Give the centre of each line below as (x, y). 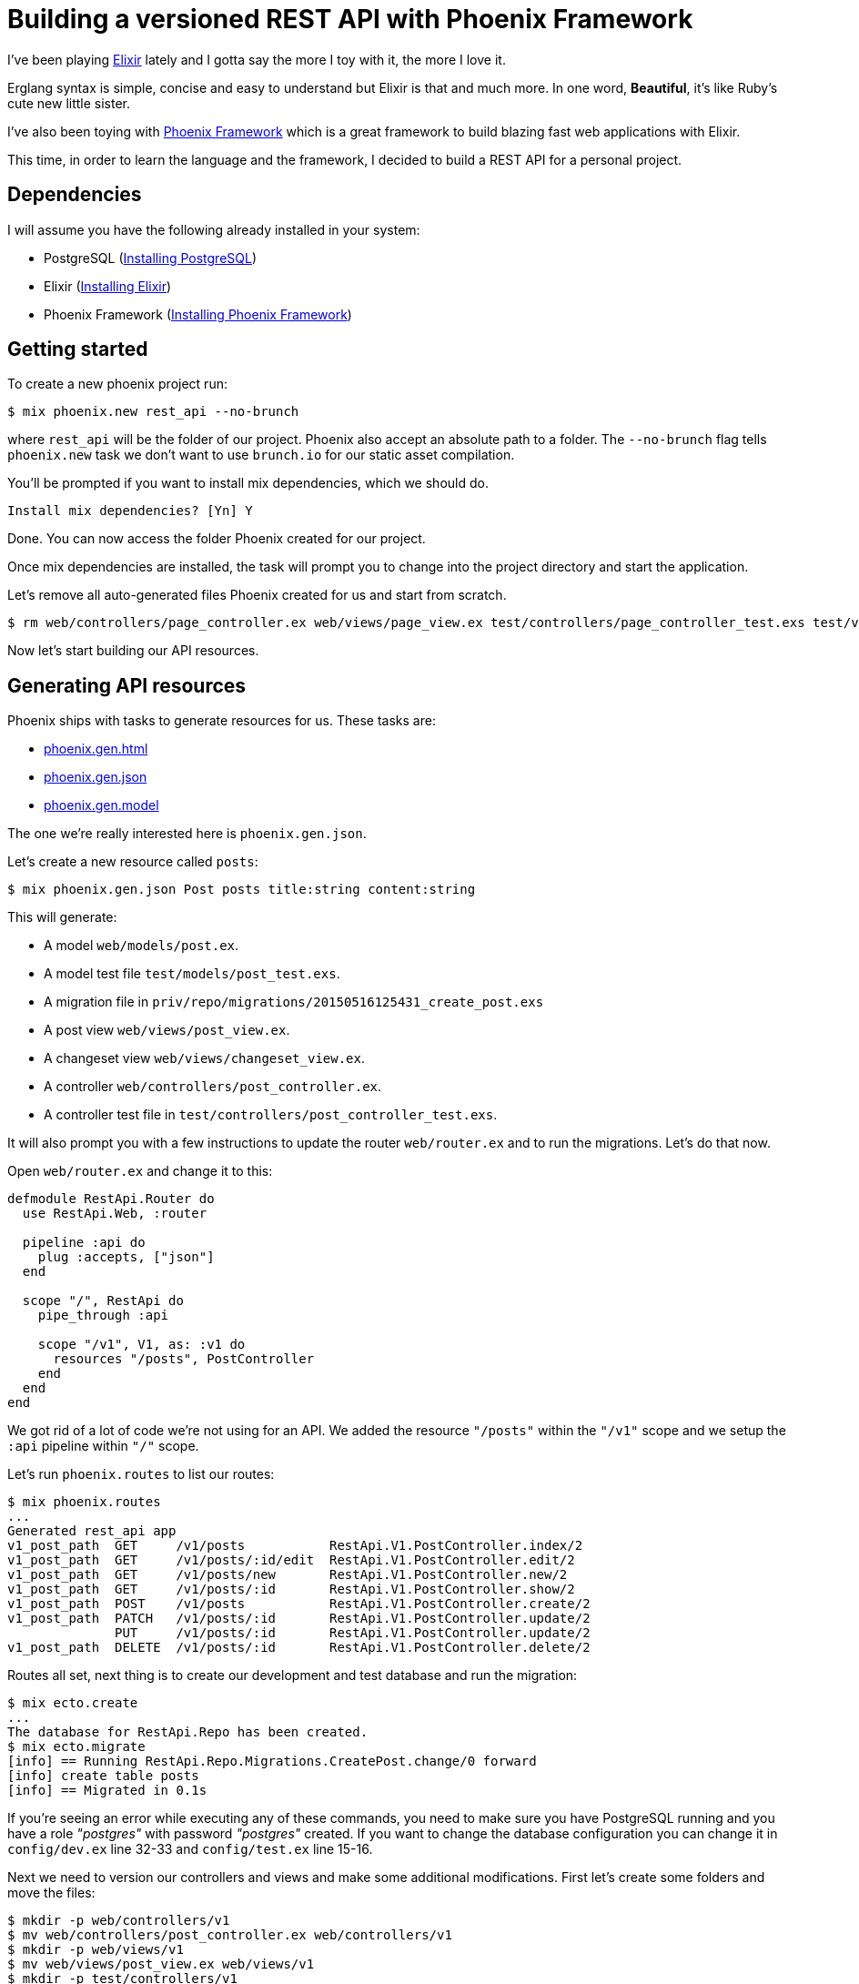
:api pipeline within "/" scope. (103, 1446)
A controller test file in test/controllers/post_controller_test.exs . (271, 1115)
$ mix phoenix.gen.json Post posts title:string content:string (242, 890)
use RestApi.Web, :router (115, 1214)
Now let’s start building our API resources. (133, 651)
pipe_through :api (103, 1316)
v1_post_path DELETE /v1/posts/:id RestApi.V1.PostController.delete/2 (299, 1648)
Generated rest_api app (92, 1531)
